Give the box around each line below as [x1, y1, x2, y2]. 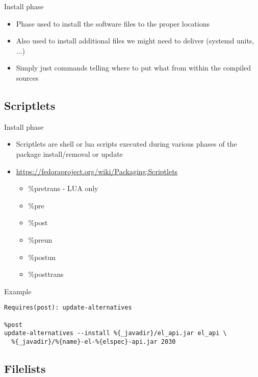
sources [16, 72, 39, 83]
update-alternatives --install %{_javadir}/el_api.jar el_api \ [4, 329, 227, 337]
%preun [28, 234, 53, 245]
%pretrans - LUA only [28, 183, 98, 194]
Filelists [4, 360, 46, 376]
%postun [28, 251, 56, 262]
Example [4, 286, 32, 296]
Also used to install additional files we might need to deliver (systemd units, [16, 35, 254, 46]
